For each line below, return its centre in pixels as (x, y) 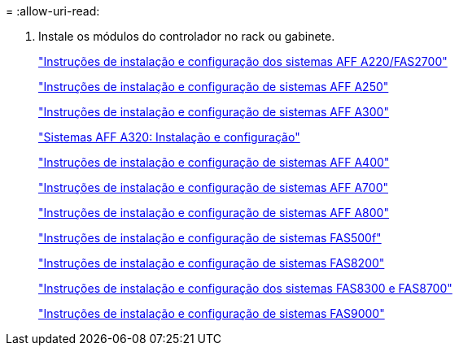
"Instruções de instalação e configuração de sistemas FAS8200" (212, 263)
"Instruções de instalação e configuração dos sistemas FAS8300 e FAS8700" (245, 288)
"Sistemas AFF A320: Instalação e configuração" (169, 137)
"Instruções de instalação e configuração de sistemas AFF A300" (214, 112)
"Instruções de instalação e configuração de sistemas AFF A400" (214, 162)
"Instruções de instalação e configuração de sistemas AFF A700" (214, 187)
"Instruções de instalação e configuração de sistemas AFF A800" (214, 213)
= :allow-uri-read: (53, 11)
